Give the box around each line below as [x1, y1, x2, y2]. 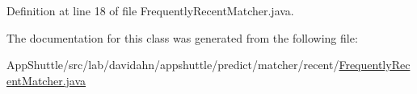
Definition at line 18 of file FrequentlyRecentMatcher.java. [6, 2, 294, 18]
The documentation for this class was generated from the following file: [6, 29, 358, 46]
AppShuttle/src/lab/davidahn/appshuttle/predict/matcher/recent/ [6, 56, 339, 73]
